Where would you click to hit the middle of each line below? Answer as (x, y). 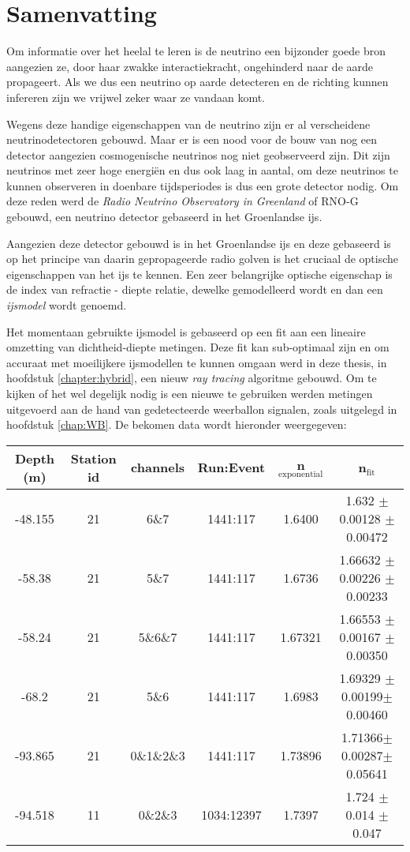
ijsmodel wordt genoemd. (67, 305)
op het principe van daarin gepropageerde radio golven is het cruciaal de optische (203, 259)
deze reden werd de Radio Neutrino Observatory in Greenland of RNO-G (183, 201)
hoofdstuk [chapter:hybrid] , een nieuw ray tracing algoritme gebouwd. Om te (192, 378)
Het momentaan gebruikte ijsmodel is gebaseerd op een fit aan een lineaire (186, 331)
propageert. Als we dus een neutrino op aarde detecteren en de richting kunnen (198, 82)
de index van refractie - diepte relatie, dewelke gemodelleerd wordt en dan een (195, 289)
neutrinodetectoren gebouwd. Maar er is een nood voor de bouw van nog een (192, 139)
